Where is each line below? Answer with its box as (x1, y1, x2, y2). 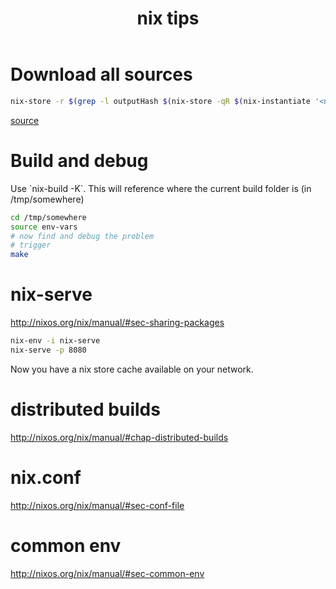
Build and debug (10, 150, 149, 172)
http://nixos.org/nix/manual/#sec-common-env (10, 567, 205, 579)
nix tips (136, 7, 200, 30)
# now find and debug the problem (10, 231, 155, 241)
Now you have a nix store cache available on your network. (10, 363, 254, 375)
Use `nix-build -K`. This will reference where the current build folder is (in (10, 182, 312, 194)
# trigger (10, 240, 52, 251)
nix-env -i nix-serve (10, 336, 101, 346)
